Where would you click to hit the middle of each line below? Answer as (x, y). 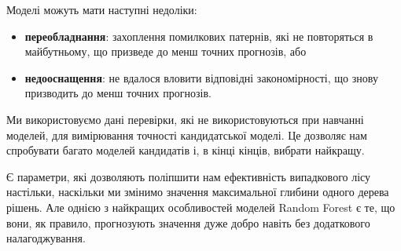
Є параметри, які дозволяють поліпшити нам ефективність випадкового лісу (189, 176)
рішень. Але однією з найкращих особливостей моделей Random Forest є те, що (201, 207)
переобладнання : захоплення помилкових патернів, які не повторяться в (199, 36)
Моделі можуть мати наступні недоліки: (102, 9)
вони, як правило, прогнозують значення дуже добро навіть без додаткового (188, 222)
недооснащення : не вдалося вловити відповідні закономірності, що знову (201, 77)
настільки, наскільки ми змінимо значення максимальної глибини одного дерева (198, 192)
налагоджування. (46, 238)
